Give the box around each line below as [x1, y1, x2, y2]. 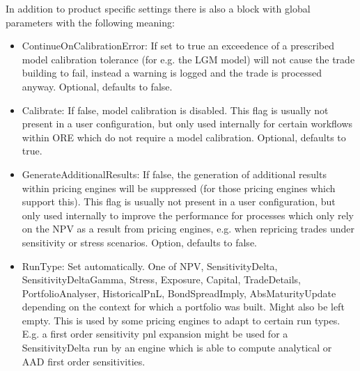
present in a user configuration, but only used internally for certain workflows [22, 116, 353, 131]
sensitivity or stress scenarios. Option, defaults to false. [22, 235, 257, 249]
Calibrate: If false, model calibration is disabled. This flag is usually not [22, 102, 329, 117]
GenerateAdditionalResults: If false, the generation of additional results [22, 166, 327, 181]
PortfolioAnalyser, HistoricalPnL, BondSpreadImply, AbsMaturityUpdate [22, 285, 336, 300]
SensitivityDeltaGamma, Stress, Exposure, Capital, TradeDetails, [22, 272, 302, 287]
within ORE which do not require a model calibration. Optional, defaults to [22, 129, 346, 144]
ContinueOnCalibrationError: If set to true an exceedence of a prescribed [22, 38, 335, 53]
